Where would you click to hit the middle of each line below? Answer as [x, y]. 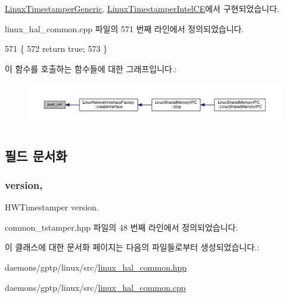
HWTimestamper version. [52, 207]
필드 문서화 [36, 155]
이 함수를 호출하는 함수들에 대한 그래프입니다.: [91, 68]
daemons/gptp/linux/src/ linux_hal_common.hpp [96, 267]
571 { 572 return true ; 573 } [56, 49]
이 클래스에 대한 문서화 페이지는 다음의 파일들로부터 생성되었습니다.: [132, 247]
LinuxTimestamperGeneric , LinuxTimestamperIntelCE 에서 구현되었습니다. [142, 8]
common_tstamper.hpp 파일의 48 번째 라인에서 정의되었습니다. [122, 227]
